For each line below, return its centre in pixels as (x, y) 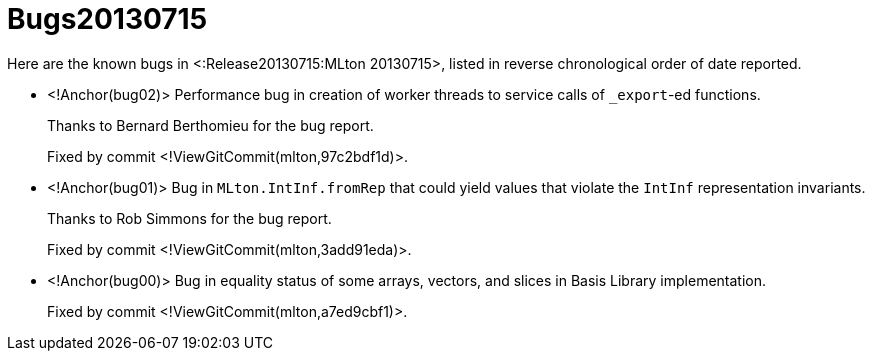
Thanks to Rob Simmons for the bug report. (189, 218)
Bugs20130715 (107, 19)
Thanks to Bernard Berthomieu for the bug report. (210, 125)
